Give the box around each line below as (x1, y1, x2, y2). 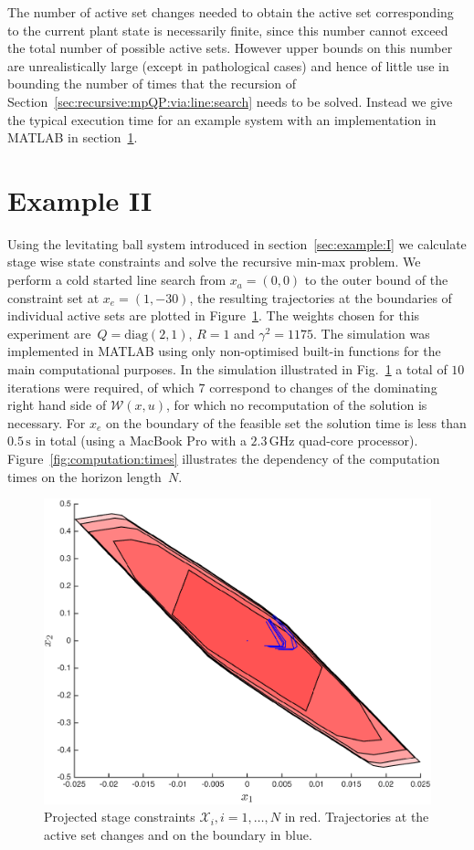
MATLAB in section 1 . (7, 128, 138, 147)
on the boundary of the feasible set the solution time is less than (105, 413, 467, 432)
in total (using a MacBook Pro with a (35, 431, 247, 450)
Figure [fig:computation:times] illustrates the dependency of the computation (7, 449, 440, 467)
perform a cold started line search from (7, 270, 226, 289)
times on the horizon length (7, 467, 162, 486)
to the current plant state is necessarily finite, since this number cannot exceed (7, 20, 448, 39)
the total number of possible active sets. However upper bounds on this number (7, 38, 453, 58)
